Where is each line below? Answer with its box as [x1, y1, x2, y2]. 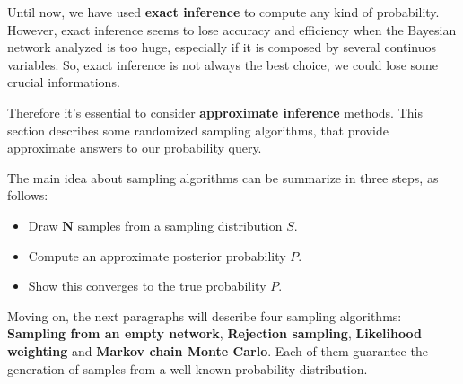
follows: [7, 186, 48, 205]
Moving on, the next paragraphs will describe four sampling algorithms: [7, 306, 402, 325]
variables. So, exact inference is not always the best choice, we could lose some [7, 55, 438, 74]
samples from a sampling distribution [77, 215, 283, 234]
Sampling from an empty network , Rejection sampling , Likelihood [7, 324, 422, 343]
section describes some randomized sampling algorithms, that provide [7, 120, 389, 139]
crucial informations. [7, 73, 120, 92]
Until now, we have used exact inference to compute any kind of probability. [7, 3, 440, 21]
